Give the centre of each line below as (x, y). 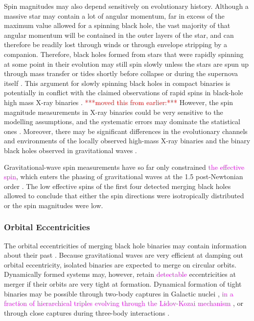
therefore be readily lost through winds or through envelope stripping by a (115, 44)
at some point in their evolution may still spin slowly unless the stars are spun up (127, 64)
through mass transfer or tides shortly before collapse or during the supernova (121, 73)
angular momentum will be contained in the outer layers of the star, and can (119, 35)
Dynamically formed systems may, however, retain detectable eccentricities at (120, 274)
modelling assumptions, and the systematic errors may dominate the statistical (122, 121)
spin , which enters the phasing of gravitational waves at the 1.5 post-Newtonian (124, 176)
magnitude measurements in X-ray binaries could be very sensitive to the (114, 112)
